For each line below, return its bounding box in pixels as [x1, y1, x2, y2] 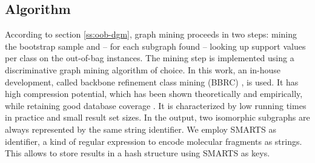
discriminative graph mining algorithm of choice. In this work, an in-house [5, 63, 281, 76]
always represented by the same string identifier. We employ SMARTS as [5, 122, 276, 135]
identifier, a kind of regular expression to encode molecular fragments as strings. [5, 135, 302, 147]
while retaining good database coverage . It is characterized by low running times [5, 99, 307, 111]
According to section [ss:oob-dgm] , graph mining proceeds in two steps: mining [5, 28, 297, 41]
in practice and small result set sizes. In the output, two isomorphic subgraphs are [5, 111, 310, 124]
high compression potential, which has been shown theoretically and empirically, [5, 87, 303, 100]
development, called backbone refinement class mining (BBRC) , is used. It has [5, 75, 299, 88]
